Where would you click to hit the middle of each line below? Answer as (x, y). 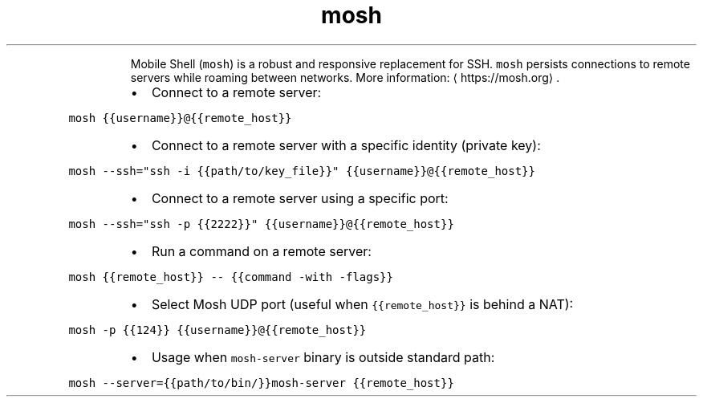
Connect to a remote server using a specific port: (300, 198)
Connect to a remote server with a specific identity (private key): (346, 145)
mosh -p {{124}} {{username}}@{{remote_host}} (217, 330)
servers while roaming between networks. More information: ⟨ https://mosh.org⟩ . (345, 77)
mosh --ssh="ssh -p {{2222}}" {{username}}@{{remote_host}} (261, 224)
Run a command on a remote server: (261, 251)
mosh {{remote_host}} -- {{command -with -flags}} (231, 277)
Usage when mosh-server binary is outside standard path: (323, 357)
